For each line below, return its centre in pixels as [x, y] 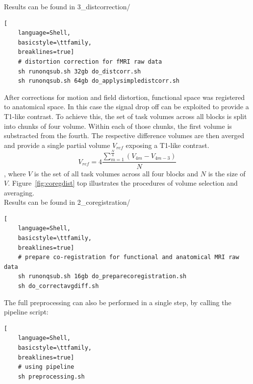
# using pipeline [46, 367]
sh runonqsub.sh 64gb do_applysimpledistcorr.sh [99, 81]
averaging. [19, 192]
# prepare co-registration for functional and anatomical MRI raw [128, 257]
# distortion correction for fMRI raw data [90, 61]
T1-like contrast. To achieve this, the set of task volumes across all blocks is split [126, 116]
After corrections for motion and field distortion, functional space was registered [125, 97]
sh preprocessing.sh [51, 376]
